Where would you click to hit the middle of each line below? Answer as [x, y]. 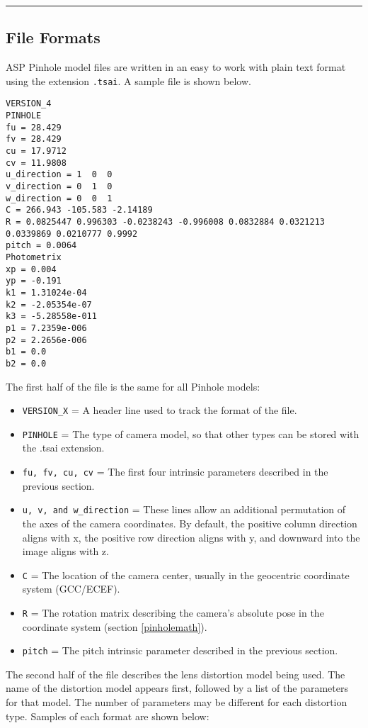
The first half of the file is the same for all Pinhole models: [133, 386]
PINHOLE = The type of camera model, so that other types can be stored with [191, 433]
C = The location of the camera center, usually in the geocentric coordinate [186, 575]
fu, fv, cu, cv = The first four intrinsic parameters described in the [175, 472]
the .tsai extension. [63, 448]
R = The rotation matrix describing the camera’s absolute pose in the [173, 612]
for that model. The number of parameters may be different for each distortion [177, 702]
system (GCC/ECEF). [71, 589]
